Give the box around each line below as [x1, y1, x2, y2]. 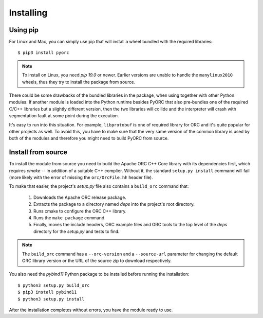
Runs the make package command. [33, 215, 106, 221]
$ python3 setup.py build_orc [18, 283, 90, 288]
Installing [9, 7, 48, 18]
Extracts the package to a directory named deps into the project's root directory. [33, 201, 195, 207]
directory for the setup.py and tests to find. [33, 229, 120, 234]
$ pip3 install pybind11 [18, 289, 77, 295]
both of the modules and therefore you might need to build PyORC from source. [9, 135, 169, 141]
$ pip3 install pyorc [18, 50, 69, 55]
